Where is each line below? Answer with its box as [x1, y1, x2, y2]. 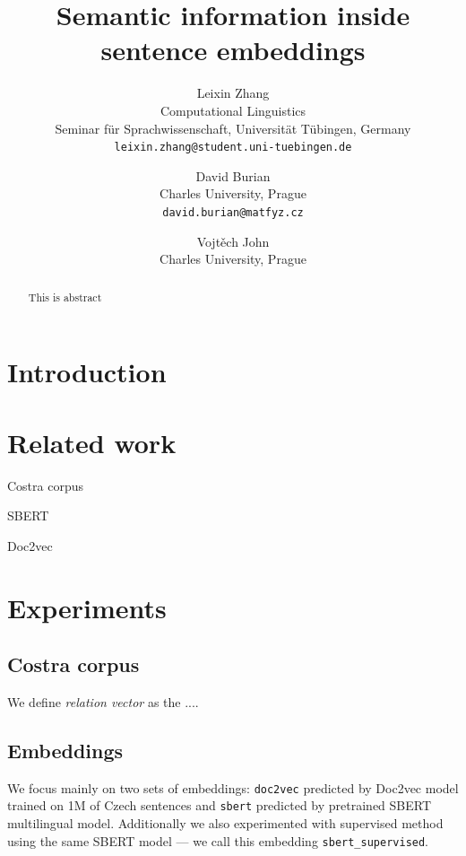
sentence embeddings [100, 31, 366, 68]
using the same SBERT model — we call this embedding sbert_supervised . [7, 831, 429, 850]
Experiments [7, 589, 167, 625]
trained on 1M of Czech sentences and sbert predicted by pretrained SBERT [7, 796, 432, 815]
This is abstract [28, 289, 102, 304]
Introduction [7, 354, 167, 390]
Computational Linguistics [160, 100, 306, 119]
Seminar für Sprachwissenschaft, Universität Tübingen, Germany [55, 118, 411, 137]
